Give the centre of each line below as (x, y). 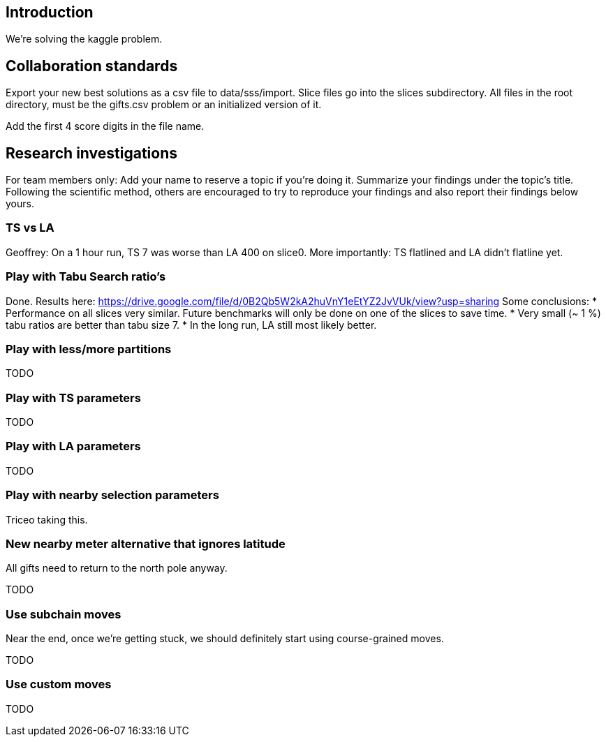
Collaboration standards (92, 66)
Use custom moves (59, 684)
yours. (20, 204)
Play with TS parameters (73, 398)
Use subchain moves (64, 614)
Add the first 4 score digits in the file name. (105, 126)
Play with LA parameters (73, 446)
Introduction (50, 12)
